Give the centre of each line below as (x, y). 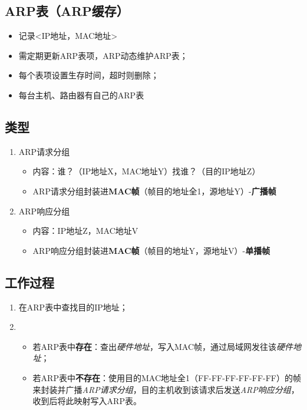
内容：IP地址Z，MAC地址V (85, 231)
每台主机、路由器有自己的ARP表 (81, 95)
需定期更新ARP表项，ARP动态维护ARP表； (103, 55)
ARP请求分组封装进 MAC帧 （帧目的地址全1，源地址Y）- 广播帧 (154, 191)
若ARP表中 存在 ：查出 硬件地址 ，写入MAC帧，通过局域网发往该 (154, 346)
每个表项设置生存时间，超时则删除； (89, 75)
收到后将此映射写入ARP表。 (87, 401)
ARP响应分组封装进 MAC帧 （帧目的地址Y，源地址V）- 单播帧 (151, 250)
